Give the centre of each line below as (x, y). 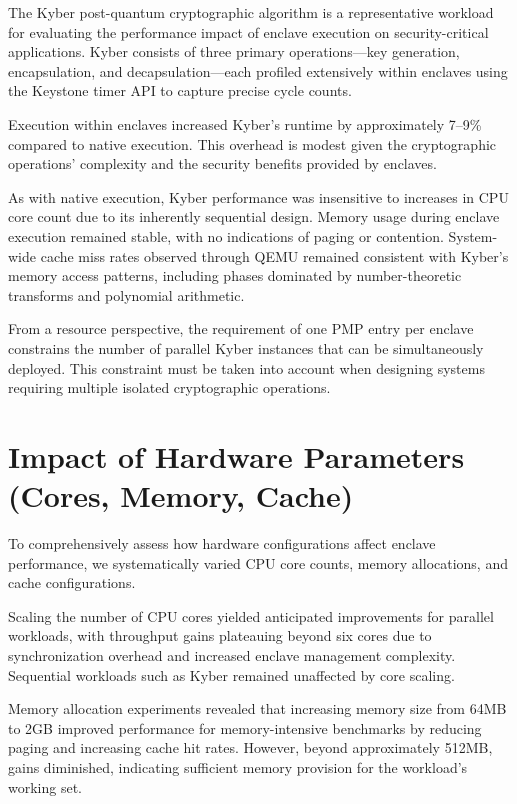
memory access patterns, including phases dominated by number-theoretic (235, 275)
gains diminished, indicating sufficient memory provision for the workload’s (238, 766)
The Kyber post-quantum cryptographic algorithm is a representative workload (251, 12)
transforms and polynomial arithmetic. (126, 294)
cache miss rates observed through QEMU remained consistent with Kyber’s (274, 255)
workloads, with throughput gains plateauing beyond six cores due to (220, 635)
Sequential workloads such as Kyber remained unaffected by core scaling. (231, 674)
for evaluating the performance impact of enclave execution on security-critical (248, 31)
